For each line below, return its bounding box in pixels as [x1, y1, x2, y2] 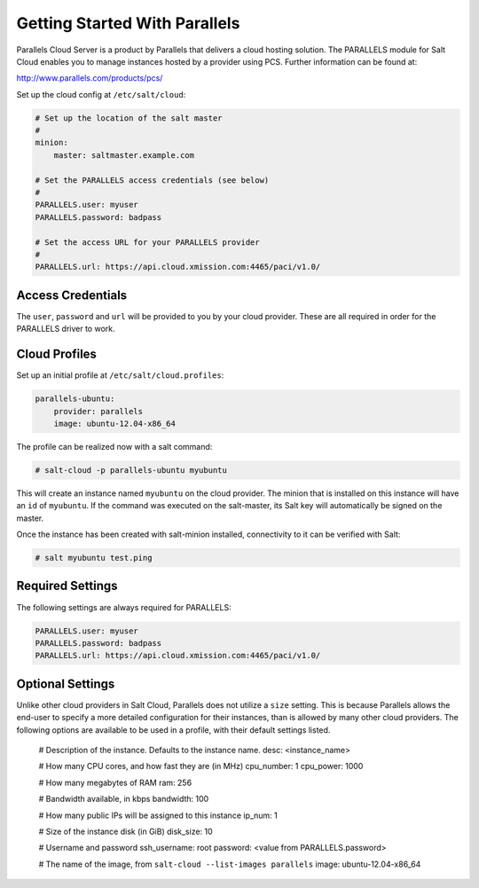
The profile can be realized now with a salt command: [16, 441, 213, 452]
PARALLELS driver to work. [16, 324, 115, 334]
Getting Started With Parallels [16, 13, 240, 33]
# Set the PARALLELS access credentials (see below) [35, 175, 270, 185]
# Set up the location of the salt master [35, 113, 223, 123]
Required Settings [16, 578, 119, 593]
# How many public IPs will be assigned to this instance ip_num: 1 [38, 810, 279, 821]
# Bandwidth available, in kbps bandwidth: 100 [38, 794, 209, 805]
